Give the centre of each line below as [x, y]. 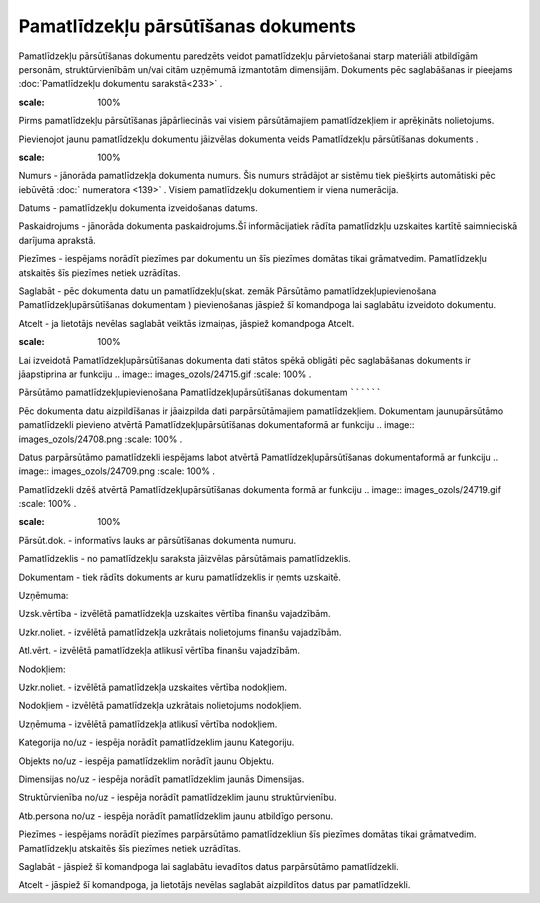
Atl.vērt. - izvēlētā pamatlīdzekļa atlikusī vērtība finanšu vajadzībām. [159, 651]
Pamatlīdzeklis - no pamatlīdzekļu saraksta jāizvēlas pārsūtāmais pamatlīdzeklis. [185, 559]
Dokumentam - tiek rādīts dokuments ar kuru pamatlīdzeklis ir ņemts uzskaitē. [180, 577]
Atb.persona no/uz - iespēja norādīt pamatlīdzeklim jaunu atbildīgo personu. [176, 816]
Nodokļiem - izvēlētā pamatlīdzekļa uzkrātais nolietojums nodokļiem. [160, 706]
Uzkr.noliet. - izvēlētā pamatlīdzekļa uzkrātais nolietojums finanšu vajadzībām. [180, 632]
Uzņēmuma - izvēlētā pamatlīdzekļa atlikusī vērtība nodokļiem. [148, 724]
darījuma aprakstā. [57, 240]
